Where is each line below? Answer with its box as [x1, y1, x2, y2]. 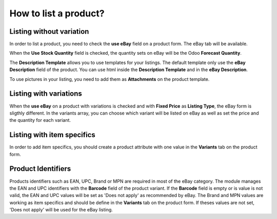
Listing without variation [9, 27, 89, 36]
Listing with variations [9, 90, 82, 98]
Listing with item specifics [9, 130, 96, 139]
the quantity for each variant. [9, 117, 71, 123]
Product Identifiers [9, 164, 71, 173]
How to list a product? [9, 8, 105, 19]
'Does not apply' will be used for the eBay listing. [9, 207, 113, 213]
